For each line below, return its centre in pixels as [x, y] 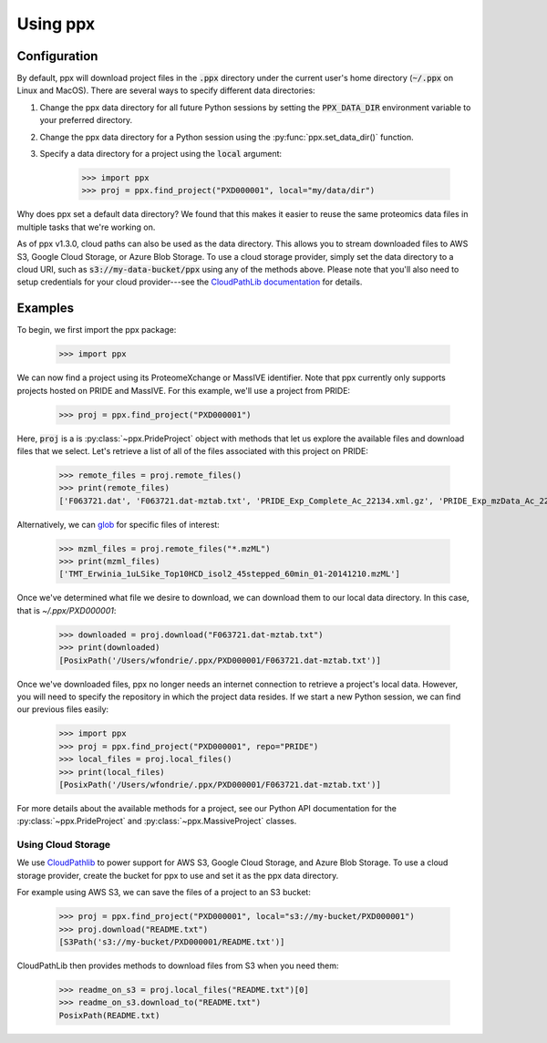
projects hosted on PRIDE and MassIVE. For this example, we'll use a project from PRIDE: [184, 390]
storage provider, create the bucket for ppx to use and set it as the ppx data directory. [178, 875]
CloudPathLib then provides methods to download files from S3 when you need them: [178, 966]
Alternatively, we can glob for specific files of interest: [119, 524]
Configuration [57, 56]
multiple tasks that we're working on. [86, 227]
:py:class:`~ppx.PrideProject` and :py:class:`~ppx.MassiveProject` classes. [157, 821]
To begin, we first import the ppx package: [97, 330]
